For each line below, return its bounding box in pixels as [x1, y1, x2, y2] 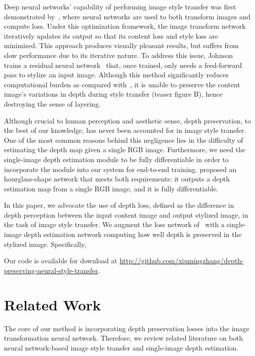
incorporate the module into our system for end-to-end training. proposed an [4, 164, 237, 174]
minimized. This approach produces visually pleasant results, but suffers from [4, 40, 239, 51]
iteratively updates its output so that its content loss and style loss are [4, 30, 218, 41]
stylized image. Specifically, [4, 238, 86, 249]
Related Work [4, 294, 101, 314]
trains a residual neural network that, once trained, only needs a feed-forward [4, 59, 242, 70]
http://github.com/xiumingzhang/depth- [119, 255, 244, 266]
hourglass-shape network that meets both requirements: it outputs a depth [4, 174, 230, 184]
